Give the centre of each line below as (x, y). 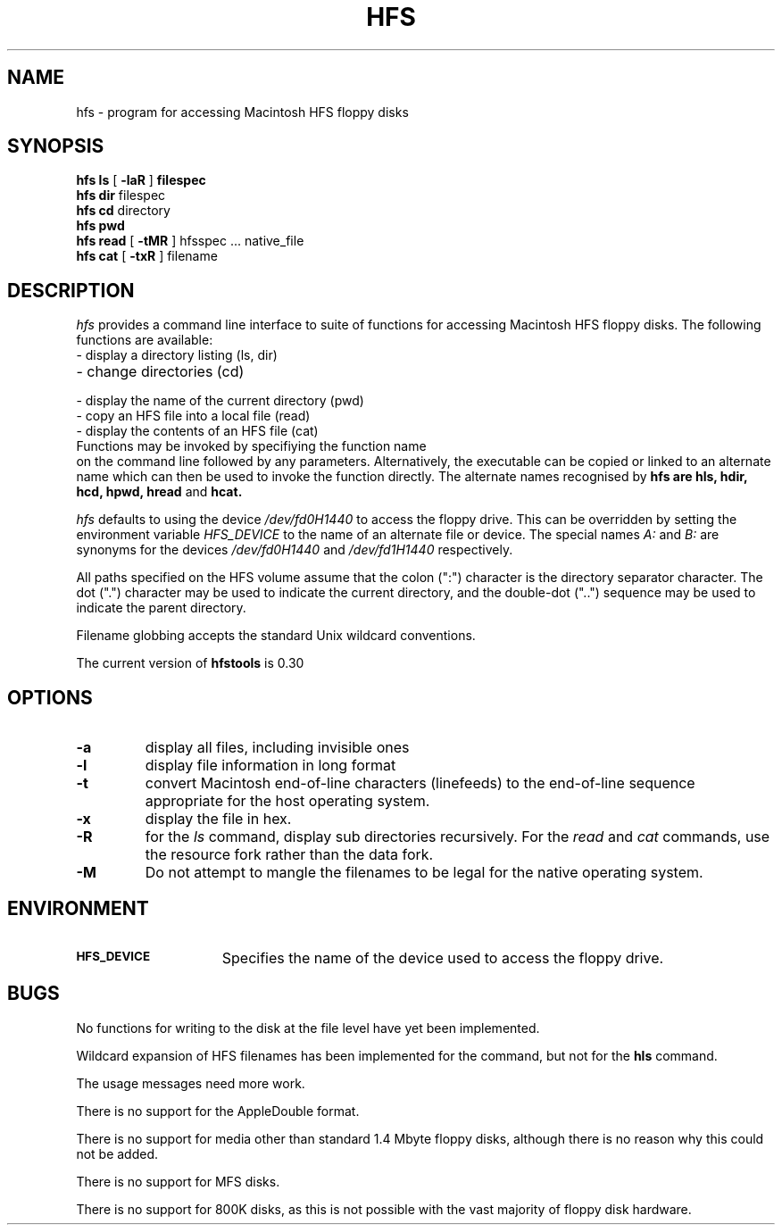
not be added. (117, 1153)
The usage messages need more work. (191, 1083)
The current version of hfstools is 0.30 (190, 663)
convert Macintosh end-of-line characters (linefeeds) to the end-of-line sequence (420, 783)
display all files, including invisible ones (277, 748)
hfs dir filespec (121, 196)
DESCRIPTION (71, 290)
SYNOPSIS (56, 146)
